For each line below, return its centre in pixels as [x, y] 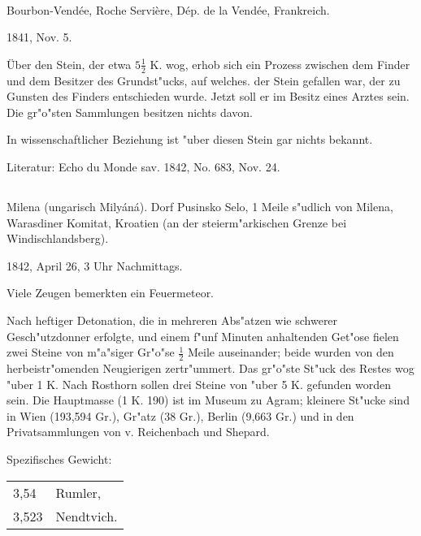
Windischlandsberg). [58, 238]
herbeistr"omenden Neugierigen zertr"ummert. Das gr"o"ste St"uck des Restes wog [210, 367]
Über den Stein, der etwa [69, 64]
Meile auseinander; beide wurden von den [291, 352]
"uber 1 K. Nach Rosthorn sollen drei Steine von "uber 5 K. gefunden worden [199, 384]
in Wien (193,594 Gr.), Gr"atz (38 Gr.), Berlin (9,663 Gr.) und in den [180, 415]
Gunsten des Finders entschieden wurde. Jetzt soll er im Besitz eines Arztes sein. [208, 96]
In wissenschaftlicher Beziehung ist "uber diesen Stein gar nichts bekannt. [190, 139]
